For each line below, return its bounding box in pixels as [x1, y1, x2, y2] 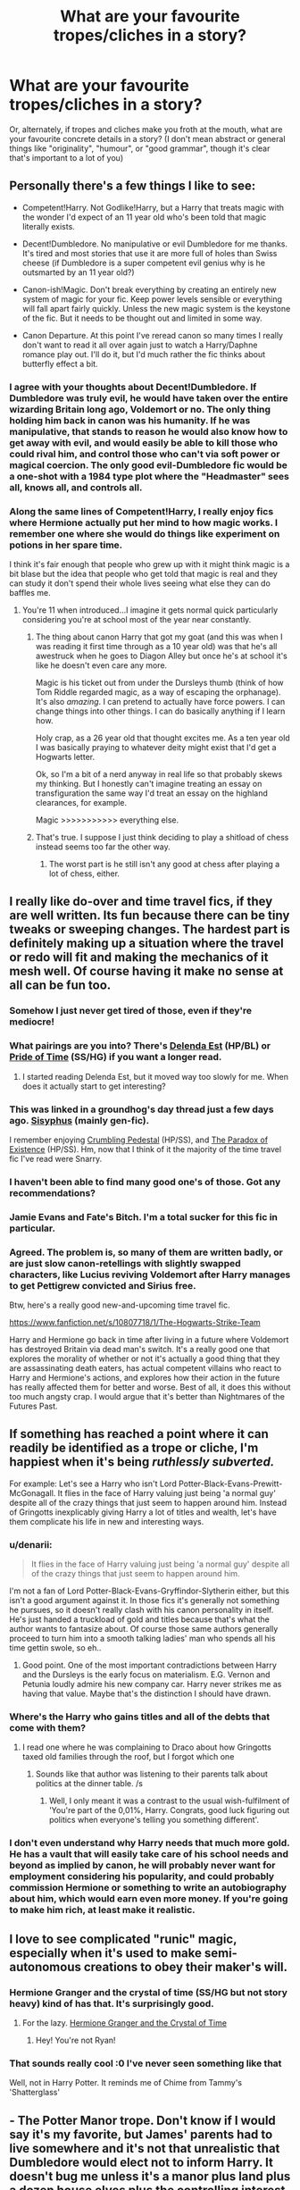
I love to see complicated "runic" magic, [9, 1931, 237, 1946]
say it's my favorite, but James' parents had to [9, 2127, 273, 2142]
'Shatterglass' [9, 2087, 61, 2098]
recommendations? [9, 1186, 96, 1199]
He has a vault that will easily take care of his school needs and [9, 1848, 288, 1860]
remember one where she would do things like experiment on [9, 527, 280, 539]
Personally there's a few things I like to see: [9, 179, 256, 194]
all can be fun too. [9, 978, 112, 993]
